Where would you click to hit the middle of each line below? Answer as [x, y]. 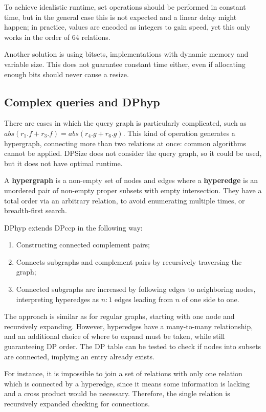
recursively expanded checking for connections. [77, 404]
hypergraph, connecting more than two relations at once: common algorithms [125, 143]
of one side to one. [210, 299]
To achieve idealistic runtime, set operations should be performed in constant [125, 7]
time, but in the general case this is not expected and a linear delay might [120, 17]
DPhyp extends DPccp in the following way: [73, 227]
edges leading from [144, 299]
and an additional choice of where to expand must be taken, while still [115, 336]
